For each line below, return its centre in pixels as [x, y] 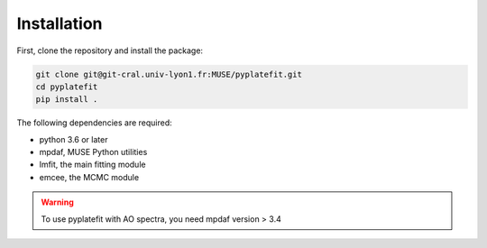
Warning [57, 202]
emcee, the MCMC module [89, 177]
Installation [60, 23]
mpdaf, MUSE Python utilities [93, 152]
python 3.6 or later [74, 139]
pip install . [67, 100]
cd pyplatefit [67, 87]
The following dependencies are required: [95, 123]
